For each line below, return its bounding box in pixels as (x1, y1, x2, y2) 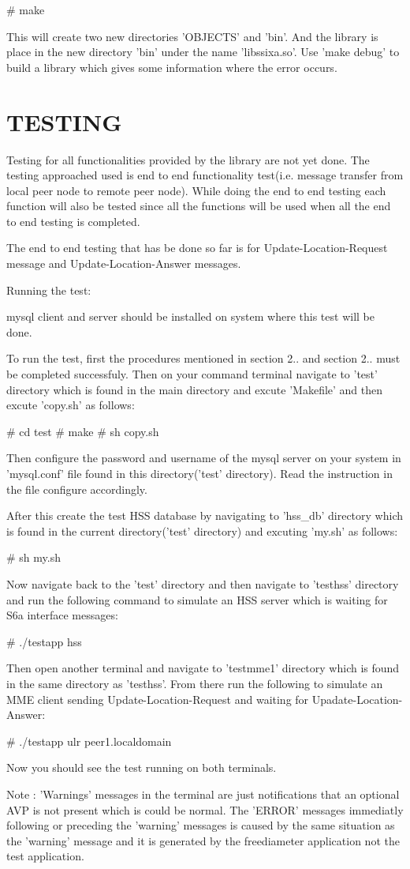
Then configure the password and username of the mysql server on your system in (6, 450, 401, 466)
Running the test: (6, 281, 91, 298)
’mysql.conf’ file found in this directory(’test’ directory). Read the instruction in (6, 465, 393, 481)
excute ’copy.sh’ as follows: (6, 397, 135, 413)
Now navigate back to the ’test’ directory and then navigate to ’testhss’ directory (6, 575, 399, 592)
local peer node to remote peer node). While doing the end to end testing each (6, 182, 386, 198)
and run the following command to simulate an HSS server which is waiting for (6, 591, 388, 608)
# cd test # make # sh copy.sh (6, 423, 159, 439)
